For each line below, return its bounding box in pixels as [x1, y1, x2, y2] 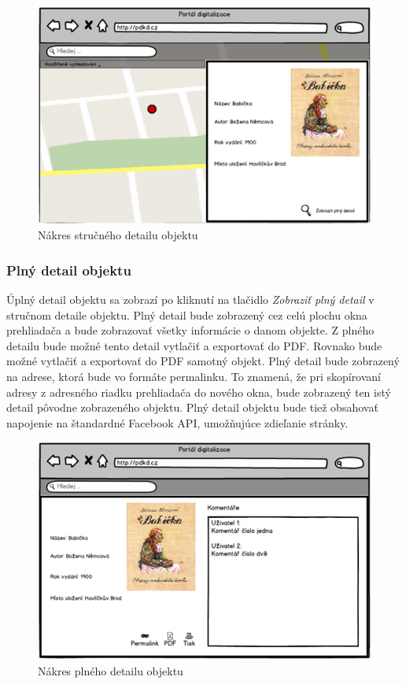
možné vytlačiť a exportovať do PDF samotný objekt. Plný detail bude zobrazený [6, 353, 400, 369]
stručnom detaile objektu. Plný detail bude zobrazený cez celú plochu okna [6, 306, 367, 323]
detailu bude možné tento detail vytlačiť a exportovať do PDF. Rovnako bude [6, 337, 382, 353]
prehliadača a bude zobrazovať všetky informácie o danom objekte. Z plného [6, 322, 375, 338]
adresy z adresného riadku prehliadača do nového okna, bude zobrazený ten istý [6, 383, 391, 400]
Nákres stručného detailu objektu [38, 227, 198, 243]
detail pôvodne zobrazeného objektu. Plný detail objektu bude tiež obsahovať [6, 399, 378, 416]
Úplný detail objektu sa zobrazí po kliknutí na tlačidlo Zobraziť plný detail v [6, 290, 375, 307]
